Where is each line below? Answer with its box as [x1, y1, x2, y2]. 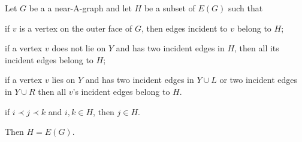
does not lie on [52, 42, 106, 54]
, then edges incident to [141, 21, 228, 34]
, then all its [234, 42, 279, 54]
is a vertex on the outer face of [19, 21, 132, 34]
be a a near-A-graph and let [29, 2, 132, 14]
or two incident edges [219, 73, 297, 86]
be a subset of [144, 2, 195, 14]
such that [228, 2, 263, 14]
